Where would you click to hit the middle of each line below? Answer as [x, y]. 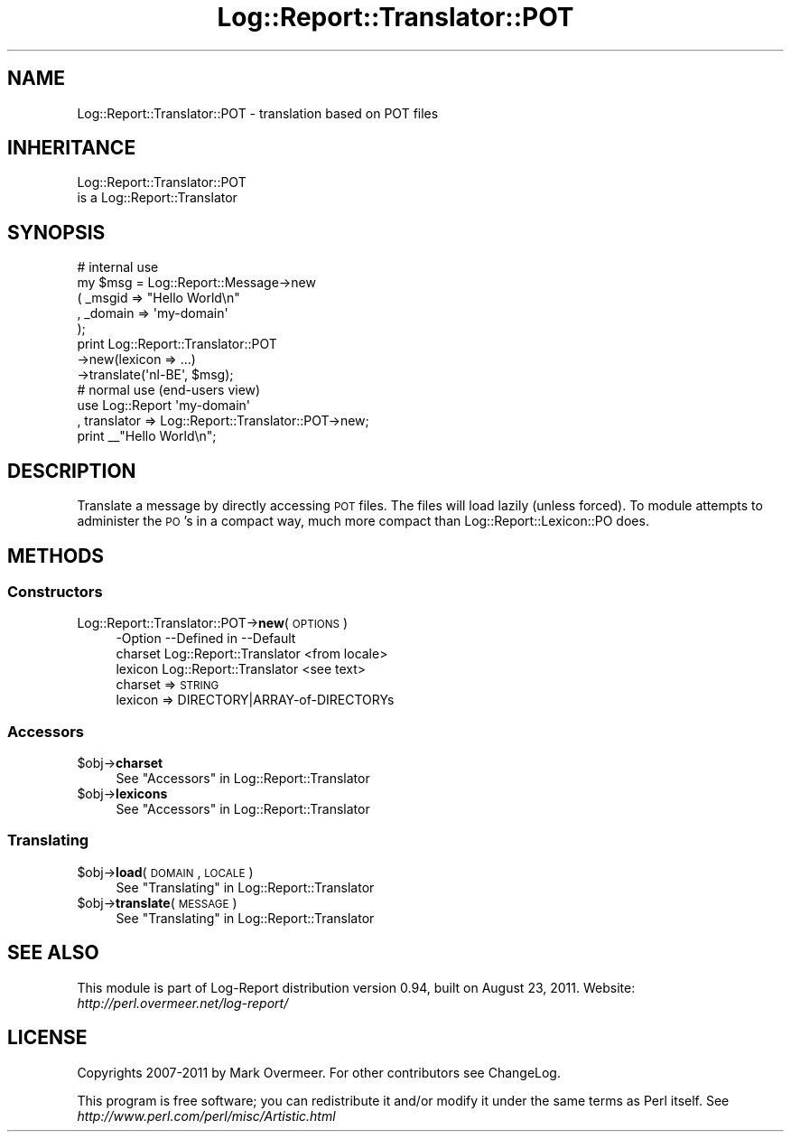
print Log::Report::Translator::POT [177, 344]
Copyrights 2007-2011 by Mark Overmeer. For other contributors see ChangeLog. [319, 1072]
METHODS [56, 555]
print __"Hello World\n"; [147, 436]
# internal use [118, 267]
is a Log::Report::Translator [157, 198]
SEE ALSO [53, 953]
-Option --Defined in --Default [206, 639]
